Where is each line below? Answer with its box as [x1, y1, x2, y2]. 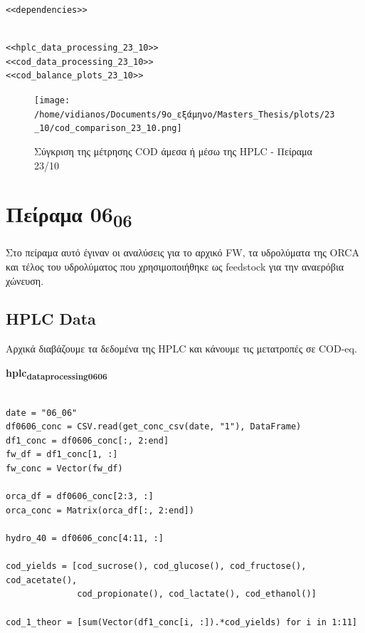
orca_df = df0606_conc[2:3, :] [6, 491, 154, 502]
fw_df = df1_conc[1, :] [6, 449, 118, 460]
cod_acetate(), [6, 575, 78, 585]
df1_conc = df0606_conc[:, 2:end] [6, 435, 169, 446]
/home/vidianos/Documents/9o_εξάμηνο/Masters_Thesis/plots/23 [34, 109, 335, 120]
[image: [34, 95, 70, 105]
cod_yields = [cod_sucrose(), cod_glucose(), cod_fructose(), [6, 561, 307, 572]
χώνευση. [6, 273, 44, 288]
